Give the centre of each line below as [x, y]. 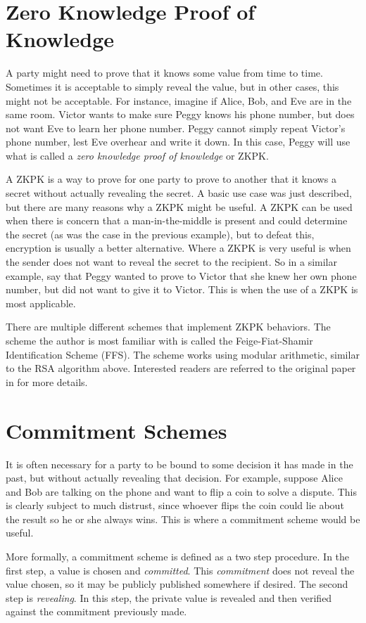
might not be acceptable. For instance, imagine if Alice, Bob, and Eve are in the [179, 100]
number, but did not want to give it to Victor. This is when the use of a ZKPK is [182, 289]
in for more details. [47, 381]
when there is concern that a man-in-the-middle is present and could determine [177, 220]
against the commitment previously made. [96, 611]
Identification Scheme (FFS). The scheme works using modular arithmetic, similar [183, 354]
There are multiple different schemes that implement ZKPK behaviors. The [168, 327]
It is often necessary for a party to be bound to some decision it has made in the [179, 464]
